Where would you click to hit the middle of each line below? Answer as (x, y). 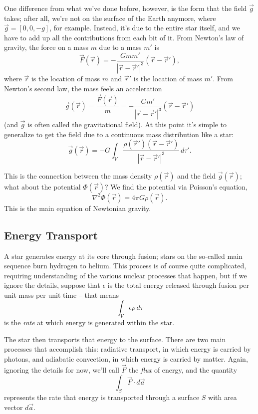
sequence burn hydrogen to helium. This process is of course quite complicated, (125, 266)
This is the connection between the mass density (78, 175)
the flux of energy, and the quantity (183, 369)
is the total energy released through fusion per (178, 285)
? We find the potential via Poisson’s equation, (176, 186)
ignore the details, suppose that (52, 285)
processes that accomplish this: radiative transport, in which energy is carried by (128, 349)
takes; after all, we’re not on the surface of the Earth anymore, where (110, 18)
